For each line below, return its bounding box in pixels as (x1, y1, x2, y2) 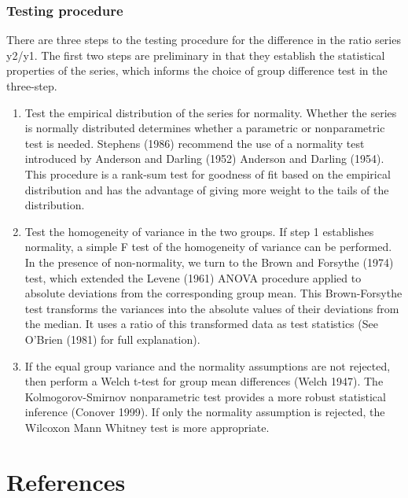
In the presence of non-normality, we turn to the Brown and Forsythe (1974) (24, 253, 394, 270)
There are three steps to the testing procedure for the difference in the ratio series (6, 31, 401, 48)
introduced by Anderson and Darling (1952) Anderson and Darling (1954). (24, 150, 384, 167)
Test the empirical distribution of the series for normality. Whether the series (24, 104, 397, 120)
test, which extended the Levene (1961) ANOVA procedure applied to (24, 269, 362, 286)
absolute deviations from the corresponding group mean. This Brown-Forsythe (24, 285, 402, 301)
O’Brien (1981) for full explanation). (24, 330, 200, 347)
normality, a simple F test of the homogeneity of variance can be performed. (24, 238, 392, 255)
